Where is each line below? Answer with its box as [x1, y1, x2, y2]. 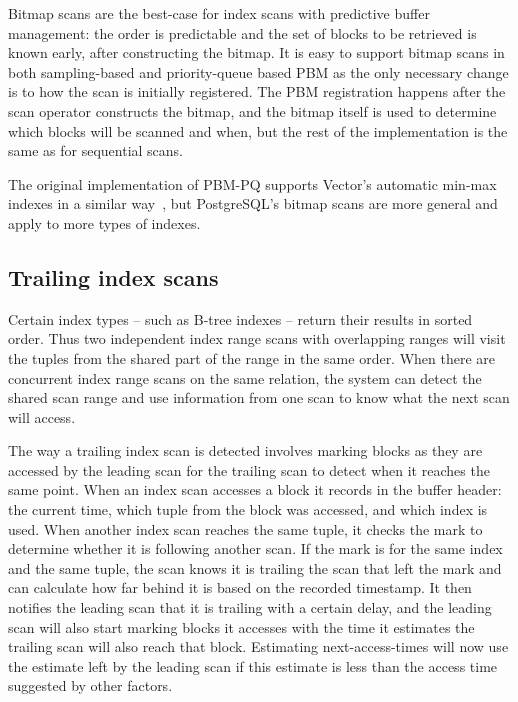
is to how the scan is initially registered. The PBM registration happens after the [8, 81, 506, 102]
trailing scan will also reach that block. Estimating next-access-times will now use [8, 636, 509, 657]
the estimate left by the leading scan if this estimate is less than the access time [8, 655, 498, 676]
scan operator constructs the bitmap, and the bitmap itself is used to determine [8, 100, 497, 121]
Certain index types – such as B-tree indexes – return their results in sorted [8, 308, 473, 329]
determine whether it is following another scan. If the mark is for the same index [8, 538, 503, 559]
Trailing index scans [8, 261, 219, 292]
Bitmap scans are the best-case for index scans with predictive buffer [8, 3, 430, 23]
